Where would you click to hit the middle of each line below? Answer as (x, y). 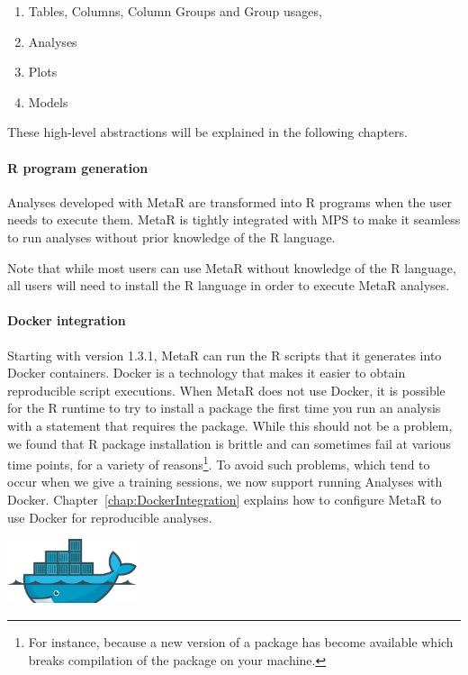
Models (48, 101)
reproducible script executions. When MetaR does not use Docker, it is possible (226, 390)
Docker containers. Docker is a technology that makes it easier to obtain (207, 373)
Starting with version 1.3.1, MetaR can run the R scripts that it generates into (225, 355)
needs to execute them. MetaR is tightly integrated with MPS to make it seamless (234, 219)
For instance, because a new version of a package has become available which (241, 642)
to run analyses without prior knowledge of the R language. (171, 237)
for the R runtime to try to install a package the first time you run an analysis (224, 408)
